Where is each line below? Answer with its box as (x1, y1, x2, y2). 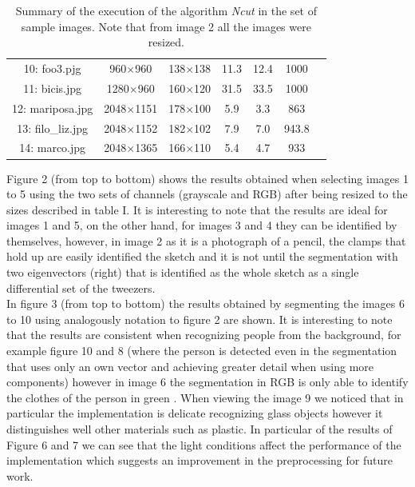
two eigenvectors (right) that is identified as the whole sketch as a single (6, 264, 359, 281)
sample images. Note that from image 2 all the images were (21, 18, 311, 34)
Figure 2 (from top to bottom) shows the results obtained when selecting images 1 (6, 170, 409, 186)
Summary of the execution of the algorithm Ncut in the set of (15, 2, 317, 18)
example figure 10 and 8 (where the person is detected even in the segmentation (6, 342, 397, 359)
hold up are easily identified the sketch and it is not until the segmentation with (6, 248, 398, 265)
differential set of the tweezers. (6, 279, 156, 296)
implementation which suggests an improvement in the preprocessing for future (6, 452, 393, 469)
